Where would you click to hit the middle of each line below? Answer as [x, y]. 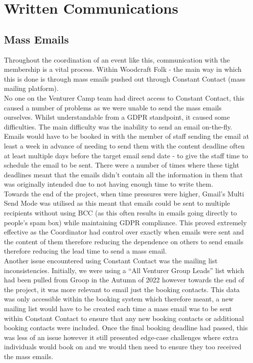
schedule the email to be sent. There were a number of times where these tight [122, 165]
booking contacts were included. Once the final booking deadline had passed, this [126, 328]
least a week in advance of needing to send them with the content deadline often [125, 145]
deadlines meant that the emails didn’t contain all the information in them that [124, 174]
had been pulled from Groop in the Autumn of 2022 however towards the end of [124, 280]
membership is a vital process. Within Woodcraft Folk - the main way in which [123, 69]
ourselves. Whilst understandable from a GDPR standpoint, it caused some [117, 117]
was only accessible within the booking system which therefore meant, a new [119, 299]
